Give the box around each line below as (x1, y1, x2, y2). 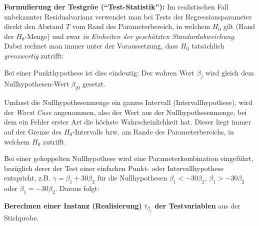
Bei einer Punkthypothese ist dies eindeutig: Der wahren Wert (4, 67, 194, 77)
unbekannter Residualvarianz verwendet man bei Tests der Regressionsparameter (4, 11, 252, 21)
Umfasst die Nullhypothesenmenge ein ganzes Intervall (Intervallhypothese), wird (4, 97, 253, 107)
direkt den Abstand (4, 21, 64, 31)
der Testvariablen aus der (154, 200, 240, 210)
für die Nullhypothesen (97, 172, 167, 183)
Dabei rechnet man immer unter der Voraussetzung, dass (4, 40, 178, 51)
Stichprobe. (4, 212, 39, 223)
